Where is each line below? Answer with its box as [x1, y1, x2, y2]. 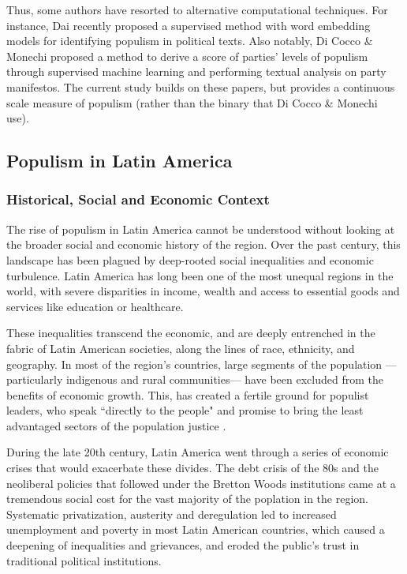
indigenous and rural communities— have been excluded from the [65, 371, 383, 388]
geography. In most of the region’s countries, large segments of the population [6, 355, 383, 372]
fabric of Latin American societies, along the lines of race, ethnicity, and [6, 340, 355, 356]
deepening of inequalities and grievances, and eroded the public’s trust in [6, 537, 360, 553]
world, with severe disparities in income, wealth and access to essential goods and [6, 283, 400, 299]
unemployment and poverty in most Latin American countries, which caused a [6, 521, 385, 538]
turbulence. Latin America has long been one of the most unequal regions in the [6, 267, 394, 283]
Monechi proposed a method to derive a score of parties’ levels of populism [6, 47, 368, 64]
